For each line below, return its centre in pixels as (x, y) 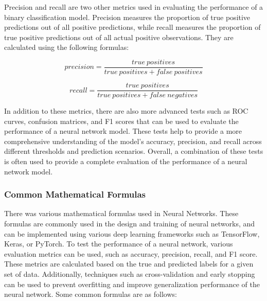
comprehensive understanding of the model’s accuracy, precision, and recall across (133, 141)
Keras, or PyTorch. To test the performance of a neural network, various (119, 244)
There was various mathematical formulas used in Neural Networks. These (121, 213)
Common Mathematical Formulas (75, 194)
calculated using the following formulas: (67, 47)
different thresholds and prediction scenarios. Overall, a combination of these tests (134, 151)
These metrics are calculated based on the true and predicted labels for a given (129, 264)
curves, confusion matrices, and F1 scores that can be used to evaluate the (121, 121)
